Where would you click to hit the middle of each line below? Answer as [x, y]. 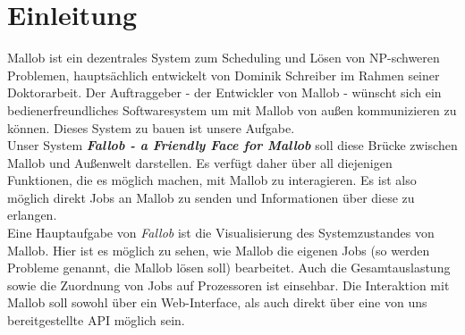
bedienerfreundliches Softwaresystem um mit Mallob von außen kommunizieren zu [232, 109]
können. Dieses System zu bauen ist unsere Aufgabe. [151, 127]
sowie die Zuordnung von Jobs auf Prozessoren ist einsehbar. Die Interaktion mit [228, 285]
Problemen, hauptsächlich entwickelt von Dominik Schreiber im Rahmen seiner [224, 75]
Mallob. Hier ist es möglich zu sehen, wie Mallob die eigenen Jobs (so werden [219, 250]
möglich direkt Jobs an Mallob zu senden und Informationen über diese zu [211, 197]
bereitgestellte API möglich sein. [96, 320]
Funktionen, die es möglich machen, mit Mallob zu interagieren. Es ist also [212, 180]
